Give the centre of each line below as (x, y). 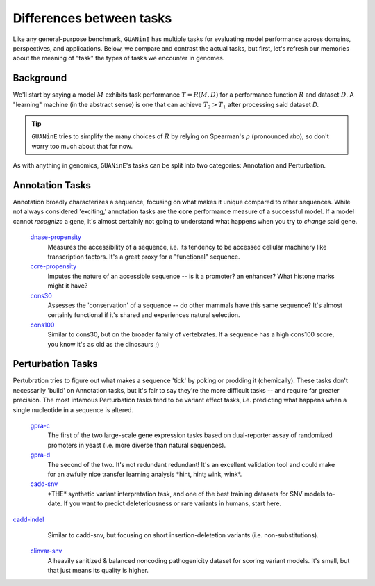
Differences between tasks (92, 18)
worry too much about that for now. (82, 146)
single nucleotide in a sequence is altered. (73, 409)
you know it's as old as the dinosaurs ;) (103, 344)
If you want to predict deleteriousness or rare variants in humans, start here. (172, 503)
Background (40, 78)
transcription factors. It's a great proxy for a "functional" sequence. (144, 257)
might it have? (68, 286)
